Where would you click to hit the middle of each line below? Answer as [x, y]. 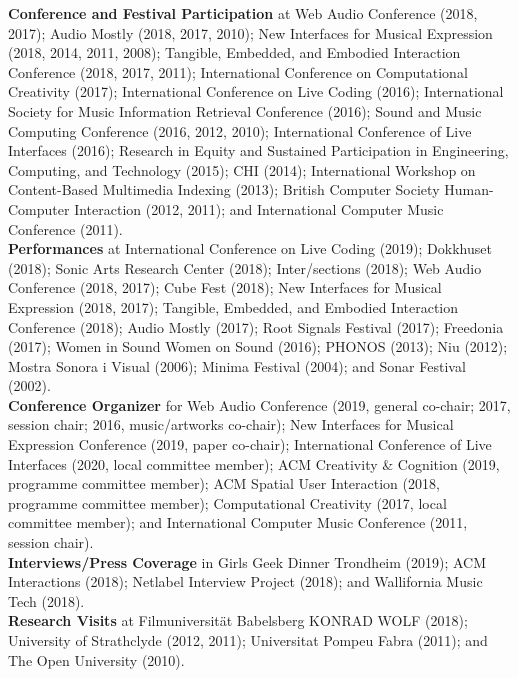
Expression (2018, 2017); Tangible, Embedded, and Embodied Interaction [233, 306]
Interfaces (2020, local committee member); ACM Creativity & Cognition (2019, [254, 463]
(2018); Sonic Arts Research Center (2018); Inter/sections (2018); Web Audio [245, 267]
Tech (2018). [46, 600]
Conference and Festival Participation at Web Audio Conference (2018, [243, 13]
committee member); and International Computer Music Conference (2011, [238, 522]
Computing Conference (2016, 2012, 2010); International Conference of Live [240, 130]
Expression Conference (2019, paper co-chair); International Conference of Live [250, 444]
